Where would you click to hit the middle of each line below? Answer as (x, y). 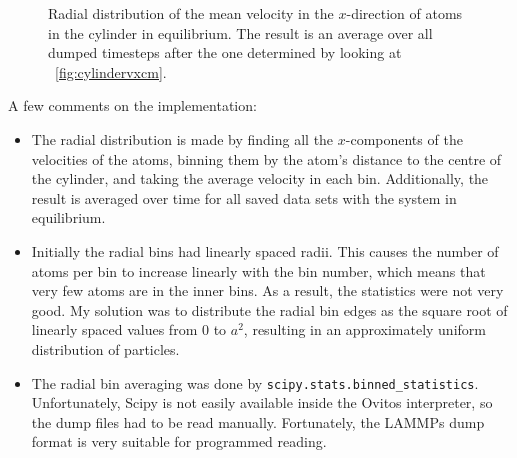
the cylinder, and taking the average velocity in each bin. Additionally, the (260, 178)
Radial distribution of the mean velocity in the (191, 13)
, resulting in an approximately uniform (364, 329)
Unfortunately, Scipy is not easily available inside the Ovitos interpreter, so (262, 402)
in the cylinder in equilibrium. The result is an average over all (240, 32)
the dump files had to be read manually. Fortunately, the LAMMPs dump (258, 421)
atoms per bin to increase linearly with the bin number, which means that (258, 270)
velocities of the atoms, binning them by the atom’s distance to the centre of (266, 158)
